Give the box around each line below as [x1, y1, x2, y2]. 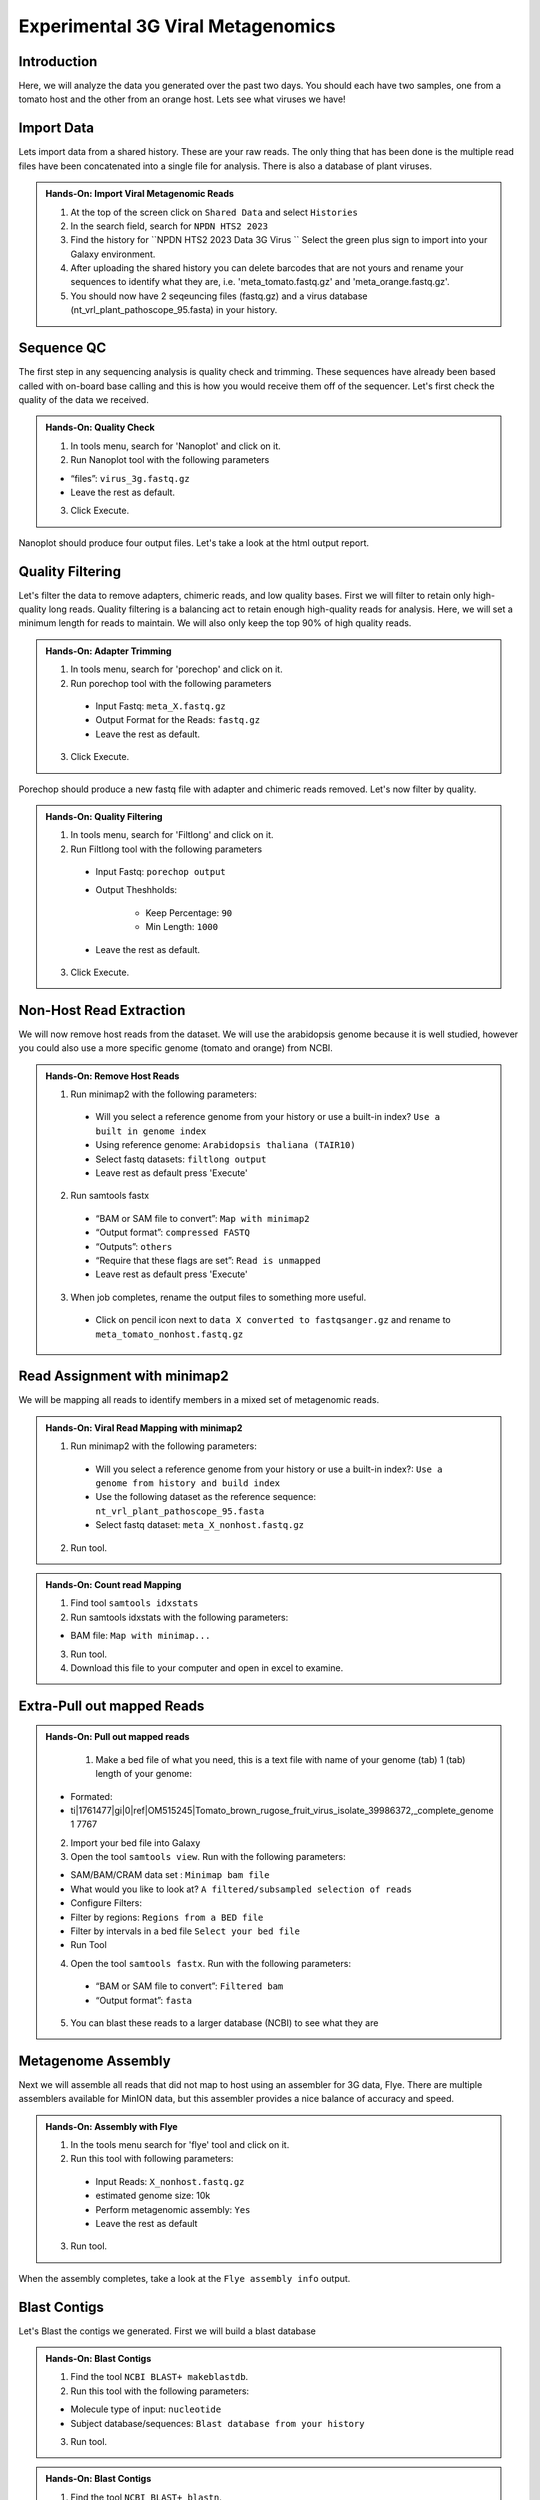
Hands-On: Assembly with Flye [45, 2120, 179, 2132]
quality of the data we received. [18, 393, 149, 405]
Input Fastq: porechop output [95, 866, 226, 878]
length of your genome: [95, 1768, 193, 1780]
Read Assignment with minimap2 [18, 1368, 229, 1385]
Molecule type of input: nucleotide [70, 2403, 222, 2415]
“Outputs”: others [95, 1240, 173, 1252]
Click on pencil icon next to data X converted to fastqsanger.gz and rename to [95, 1314, 451, 1326]
